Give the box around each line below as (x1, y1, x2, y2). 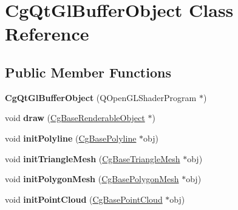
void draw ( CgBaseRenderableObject (5, 111, 145, 124)
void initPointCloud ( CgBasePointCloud (5, 192, 163, 205)
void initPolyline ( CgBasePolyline (5, 131, 137, 144)
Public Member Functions (5, 62, 171, 81)
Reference (5, 21, 89, 46)
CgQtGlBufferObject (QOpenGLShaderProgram (5, 91, 197, 103)
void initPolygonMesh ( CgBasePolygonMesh (5, 172, 179, 185)
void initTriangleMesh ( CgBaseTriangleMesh (5, 152, 180, 165)
